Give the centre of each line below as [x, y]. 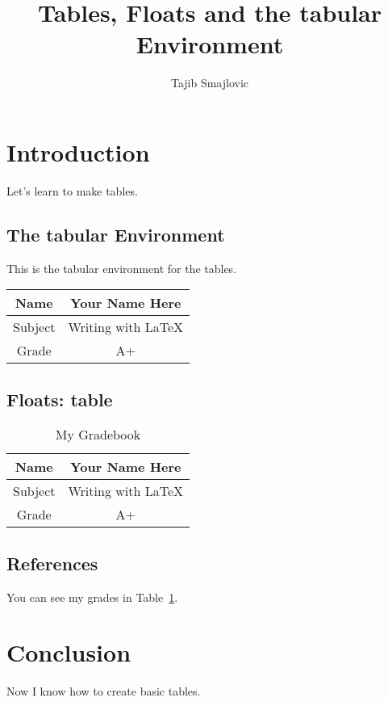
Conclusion [69, 652]
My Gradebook [98, 435]
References [52, 563]
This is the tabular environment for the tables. [122, 268]
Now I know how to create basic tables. [104, 691]
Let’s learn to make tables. [72, 190]
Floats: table [60, 399]
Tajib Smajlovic [210, 83]
